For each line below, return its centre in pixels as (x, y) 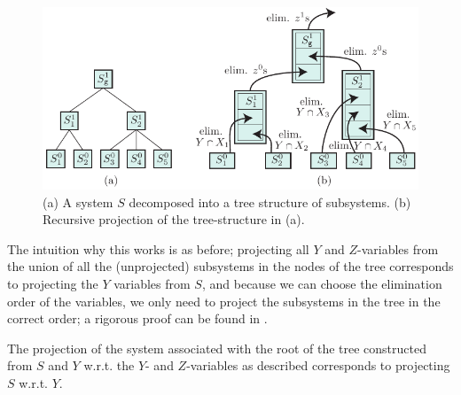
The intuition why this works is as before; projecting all (158, 248)
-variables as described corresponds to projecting (318, 365)
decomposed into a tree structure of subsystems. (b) (270, 201)
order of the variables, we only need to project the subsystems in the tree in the (224, 301)
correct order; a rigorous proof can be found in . (137, 318)
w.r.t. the (109, 365)
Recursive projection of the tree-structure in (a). (174, 219)
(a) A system (78, 201)
